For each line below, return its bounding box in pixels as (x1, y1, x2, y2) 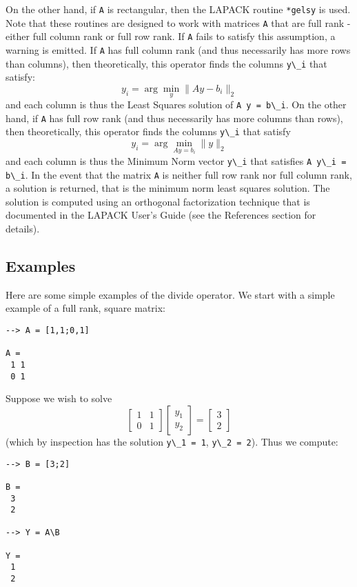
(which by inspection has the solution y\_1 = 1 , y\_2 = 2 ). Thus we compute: (6, 434, 338, 448)
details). (6, 221, 40, 236)
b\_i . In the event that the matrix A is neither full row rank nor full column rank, (6, 167, 352, 181)
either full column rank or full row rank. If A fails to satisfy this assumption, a (6, 29, 336, 43)
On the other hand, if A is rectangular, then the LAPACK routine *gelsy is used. (6, 2, 351, 16)
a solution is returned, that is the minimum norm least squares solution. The (6, 181, 330, 195)
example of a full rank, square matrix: (6, 301, 165, 315)
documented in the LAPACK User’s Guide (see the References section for (6, 208, 316, 222)
